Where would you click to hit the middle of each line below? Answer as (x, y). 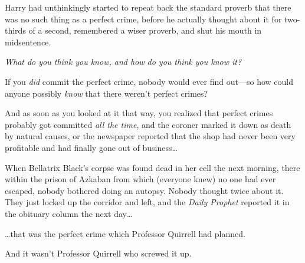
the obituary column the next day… (69, 213)
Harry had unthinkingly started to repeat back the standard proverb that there (148, 7)
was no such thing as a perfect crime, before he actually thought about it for (143, 19)
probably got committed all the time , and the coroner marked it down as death (148, 124)
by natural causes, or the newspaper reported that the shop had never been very (150, 136)
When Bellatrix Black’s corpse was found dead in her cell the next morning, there (152, 167)
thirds (15, 30)
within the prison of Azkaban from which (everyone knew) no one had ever (140, 179)
